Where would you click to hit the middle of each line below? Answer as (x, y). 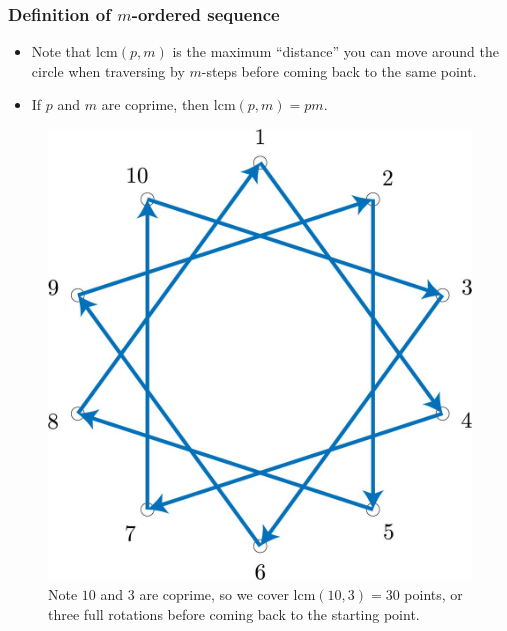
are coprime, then (155, 104)
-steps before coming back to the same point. (339, 70)
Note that (61, 51)
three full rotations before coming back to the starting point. (234, 613)
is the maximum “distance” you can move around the (335, 51)
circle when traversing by (108, 70)
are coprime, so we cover (214, 593)
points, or (433, 593)
